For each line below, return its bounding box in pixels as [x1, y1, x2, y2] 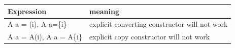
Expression [8, 6, 47, 16]
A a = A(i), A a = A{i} [8, 31, 82, 42]
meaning [89, 6, 120, 16]
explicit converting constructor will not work [89, 19, 228, 29]
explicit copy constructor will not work [89, 31, 210, 42]
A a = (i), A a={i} [8, 19, 67, 29]
